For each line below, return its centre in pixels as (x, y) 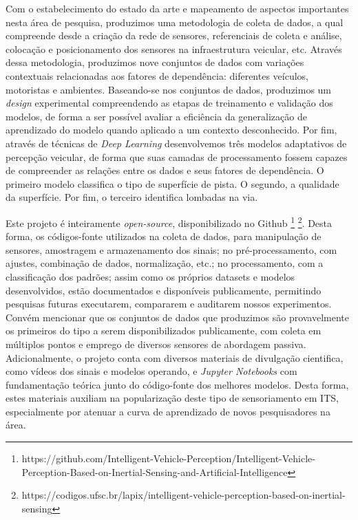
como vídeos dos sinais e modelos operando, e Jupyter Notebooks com (151, 371)
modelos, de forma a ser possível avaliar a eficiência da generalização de (156, 116)
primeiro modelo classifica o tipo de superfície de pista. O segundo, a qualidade (172, 183)
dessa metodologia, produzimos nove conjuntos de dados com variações (155, 62)
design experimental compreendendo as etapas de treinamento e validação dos (169, 103)
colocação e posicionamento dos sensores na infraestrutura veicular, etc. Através (174, 48)
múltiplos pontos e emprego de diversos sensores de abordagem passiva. (156, 344)
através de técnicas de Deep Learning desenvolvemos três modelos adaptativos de (176, 143)
